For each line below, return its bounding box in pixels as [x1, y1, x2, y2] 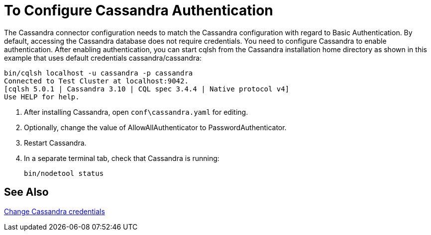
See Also [4, 186, 49, 199]
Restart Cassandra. [24, 138, 87, 147]
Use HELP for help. [4, 92, 80, 101]
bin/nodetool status [24, 169, 104, 177]
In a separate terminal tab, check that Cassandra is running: [24, 154, 219, 162]
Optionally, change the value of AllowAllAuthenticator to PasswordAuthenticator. [24, 123, 287, 132]
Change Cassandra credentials [4, 207, 105, 216]
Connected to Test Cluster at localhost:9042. [4, 77, 189, 85]
